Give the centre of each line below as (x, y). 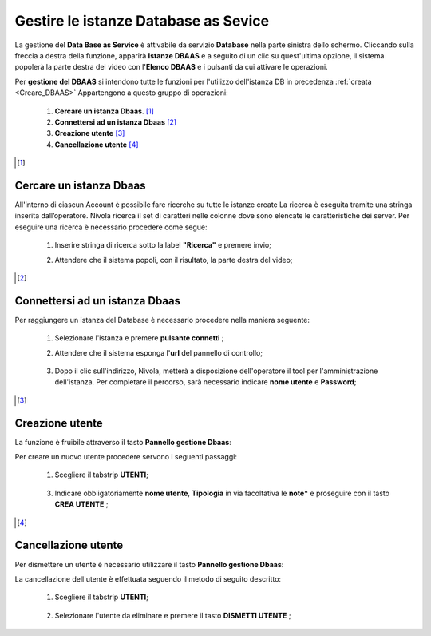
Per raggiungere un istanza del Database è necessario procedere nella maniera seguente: (162, 320)
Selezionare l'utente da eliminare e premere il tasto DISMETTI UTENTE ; (173, 615)
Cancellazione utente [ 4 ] (97, 145)
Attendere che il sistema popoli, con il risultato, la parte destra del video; (174, 260)
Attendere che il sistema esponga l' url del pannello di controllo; (159, 352)
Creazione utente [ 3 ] (90, 133)
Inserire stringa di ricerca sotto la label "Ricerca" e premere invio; (163, 245)
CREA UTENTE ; (81, 504)
